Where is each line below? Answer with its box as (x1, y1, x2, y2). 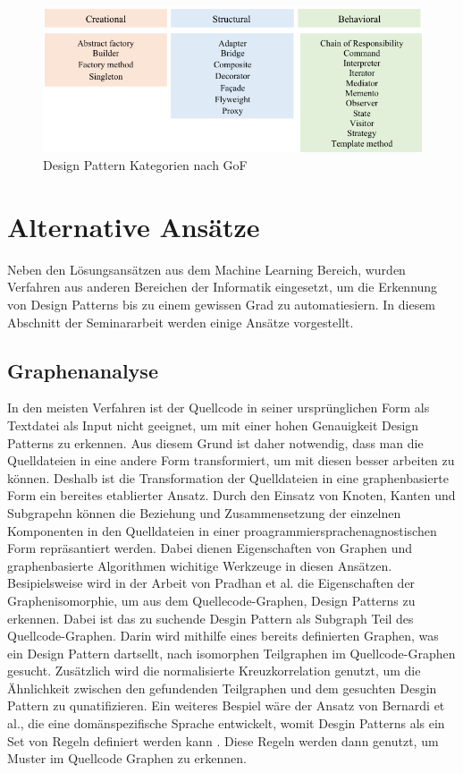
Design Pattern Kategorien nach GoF (43, 156, 248, 174)
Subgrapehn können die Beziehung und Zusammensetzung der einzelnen (7, 503, 401, 522)
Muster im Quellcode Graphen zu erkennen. (7, 749, 247, 768)
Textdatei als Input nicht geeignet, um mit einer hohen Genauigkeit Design (7, 415, 419, 434)
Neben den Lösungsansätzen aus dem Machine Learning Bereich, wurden (7, 259, 406, 278)
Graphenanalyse (7, 356, 158, 384)
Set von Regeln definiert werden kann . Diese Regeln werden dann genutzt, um (7, 731, 439, 750)
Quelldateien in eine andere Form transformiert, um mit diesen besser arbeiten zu (7, 451, 455, 470)
